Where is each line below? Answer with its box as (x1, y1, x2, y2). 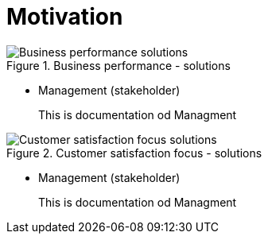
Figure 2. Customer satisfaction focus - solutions (6, 145, 262, 160)
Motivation (6, 3, 123, 30)
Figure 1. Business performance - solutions (6, 58, 231, 72)
